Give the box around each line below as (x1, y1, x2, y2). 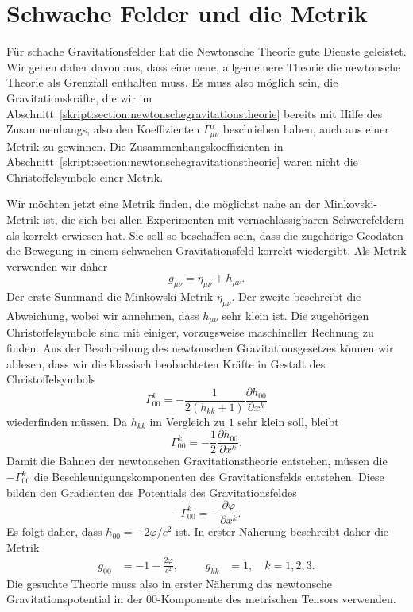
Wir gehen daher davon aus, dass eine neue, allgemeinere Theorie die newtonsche (6, 58, 401, 75)
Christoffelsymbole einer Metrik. (6, 168, 164, 185)
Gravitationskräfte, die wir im (6, 89, 152, 106)
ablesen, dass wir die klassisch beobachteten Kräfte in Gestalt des (6, 355, 326, 371)
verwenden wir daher (6, 257, 108, 274)
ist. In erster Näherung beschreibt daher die (176, 523, 389, 540)
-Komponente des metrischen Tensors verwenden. (157, 591, 396, 607)
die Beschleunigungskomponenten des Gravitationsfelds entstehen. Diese (33, 468, 384, 485)
